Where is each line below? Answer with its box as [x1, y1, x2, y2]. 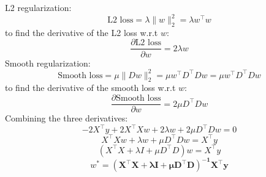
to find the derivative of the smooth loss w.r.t [5, 81, 176, 94]
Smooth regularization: [5, 56, 91, 69]
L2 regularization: [5, 1, 72, 13]
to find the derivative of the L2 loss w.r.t [5, 26, 158, 38]
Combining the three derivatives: [5, 112, 128, 125]
